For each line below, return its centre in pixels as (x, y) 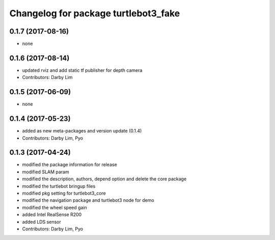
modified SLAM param (46, 172)
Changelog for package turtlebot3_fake (95, 13)
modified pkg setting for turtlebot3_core (64, 193)
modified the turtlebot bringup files (59, 186)
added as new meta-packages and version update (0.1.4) (82, 131)
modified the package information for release (70, 165)
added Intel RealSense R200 (52, 215)
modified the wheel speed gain (55, 207)
